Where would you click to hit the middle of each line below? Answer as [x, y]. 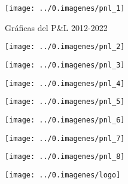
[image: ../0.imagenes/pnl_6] [65, 120]
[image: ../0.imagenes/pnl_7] [65, 138]
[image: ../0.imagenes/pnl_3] [65, 65]
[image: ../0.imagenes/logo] [63, 175]
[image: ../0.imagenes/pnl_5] [65, 102]
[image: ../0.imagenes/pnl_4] [65, 83]
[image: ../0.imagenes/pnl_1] [65, 8]
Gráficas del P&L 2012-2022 [56, 27]
